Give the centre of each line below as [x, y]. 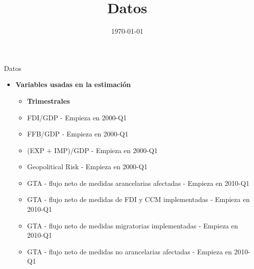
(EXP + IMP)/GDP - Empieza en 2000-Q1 [92, 150]
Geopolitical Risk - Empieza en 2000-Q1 [87, 167]
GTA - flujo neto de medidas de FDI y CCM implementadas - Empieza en [139, 199]
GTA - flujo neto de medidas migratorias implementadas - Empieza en [133, 225]
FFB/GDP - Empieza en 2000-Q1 [78, 134]
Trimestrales [48, 101]
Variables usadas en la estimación [73, 84]
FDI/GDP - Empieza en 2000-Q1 [77, 117]
